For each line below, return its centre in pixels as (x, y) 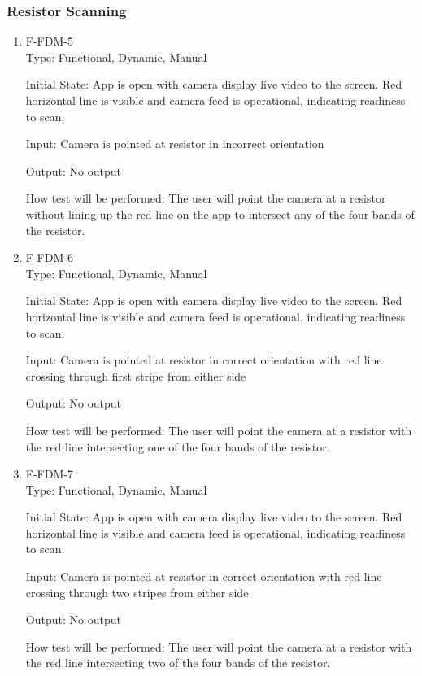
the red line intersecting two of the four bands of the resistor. (178, 663)
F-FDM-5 (49, 41)
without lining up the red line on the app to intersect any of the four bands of (220, 214)
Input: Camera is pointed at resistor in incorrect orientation (175, 144)
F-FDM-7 (49, 474)
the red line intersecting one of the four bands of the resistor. (178, 446)
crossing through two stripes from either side (137, 592)
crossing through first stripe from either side (136, 375)
